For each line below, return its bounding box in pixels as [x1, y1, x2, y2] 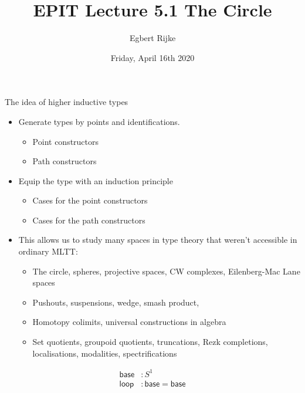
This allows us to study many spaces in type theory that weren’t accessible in [18, 233, 297, 246]
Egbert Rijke [129, 32, 176, 44]
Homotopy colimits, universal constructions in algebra [32, 316, 226, 328]
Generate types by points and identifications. [18, 115, 180, 127]
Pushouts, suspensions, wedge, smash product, [32, 296, 199, 308]
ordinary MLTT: [18, 245, 78, 258]
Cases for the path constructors [32, 214, 145, 226]
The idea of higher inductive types [5, 96, 128, 108]
